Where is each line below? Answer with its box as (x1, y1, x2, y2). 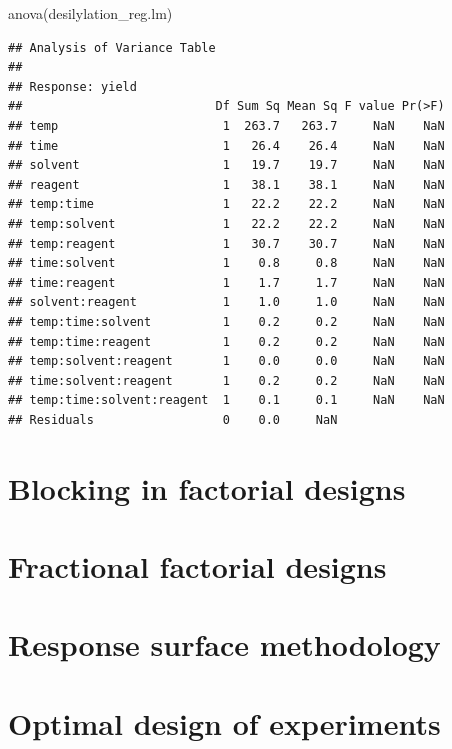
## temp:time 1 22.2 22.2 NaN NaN (8, 197, 445, 212)
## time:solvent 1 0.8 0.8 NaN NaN (8, 256, 445, 271)
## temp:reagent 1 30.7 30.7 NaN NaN (8, 236, 445, 251)
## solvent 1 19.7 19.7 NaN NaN (8, 158, 445, 173)
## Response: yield (8, 79, 137, 94)
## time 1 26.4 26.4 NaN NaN (8, 138, 445, 153)
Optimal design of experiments (8, 702, 441, 743)
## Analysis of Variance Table (8, 40, 216, 55)
